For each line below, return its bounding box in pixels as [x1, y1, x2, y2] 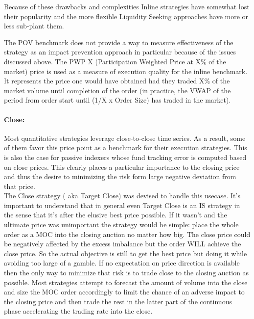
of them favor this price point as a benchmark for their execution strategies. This [4, 142, 247, 153]
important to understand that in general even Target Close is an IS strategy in [4, 200, 240, 210]
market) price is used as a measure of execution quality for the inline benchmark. [4, 66, 248, 76]
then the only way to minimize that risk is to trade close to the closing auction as [4, 267, 249, 278]
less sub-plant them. [4, 21, 64, 31]
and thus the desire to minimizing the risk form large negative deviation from [4, 171, 236, 182]
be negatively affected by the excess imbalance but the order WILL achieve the [4, 239, 241, 249]
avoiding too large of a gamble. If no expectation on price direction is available [4, 258, 240, 268]
